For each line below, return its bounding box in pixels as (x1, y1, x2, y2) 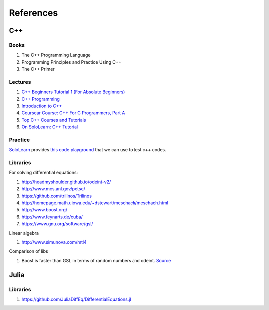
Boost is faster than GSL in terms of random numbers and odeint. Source (21, 257, 171, 263)
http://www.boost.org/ (21, 207, 67, 213)
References (9, 7, 58, 18)
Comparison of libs (9, 248, 48, 254)
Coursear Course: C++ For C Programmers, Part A (21, 110, 125, 116)
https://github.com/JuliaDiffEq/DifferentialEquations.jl (21, 296, 132, 302)
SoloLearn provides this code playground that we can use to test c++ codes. (9, 147, 166, 153)
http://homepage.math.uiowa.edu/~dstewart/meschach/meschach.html (21, 200, 169, 206)
